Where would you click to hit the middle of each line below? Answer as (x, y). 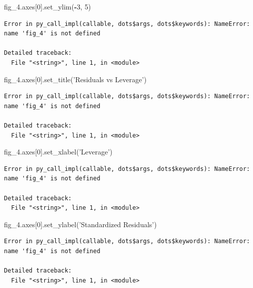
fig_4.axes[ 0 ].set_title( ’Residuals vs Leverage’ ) (75, 79)
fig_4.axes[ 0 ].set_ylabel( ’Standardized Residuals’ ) (80, 224)
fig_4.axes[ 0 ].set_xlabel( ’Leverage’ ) (58, 152)
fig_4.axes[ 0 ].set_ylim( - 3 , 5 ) (48, 6)
